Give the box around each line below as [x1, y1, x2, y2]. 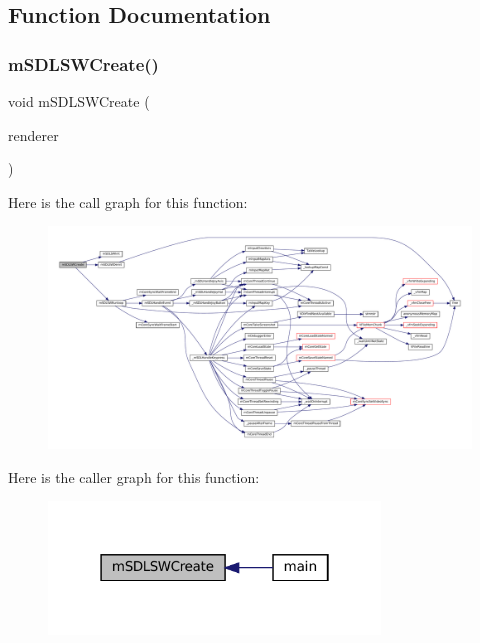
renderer [8, 124, 59, 145]
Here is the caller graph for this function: [8, 466, 260, 487]
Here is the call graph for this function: [8, 191, 248, 212]
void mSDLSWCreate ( [8, 91, 150, 111]
